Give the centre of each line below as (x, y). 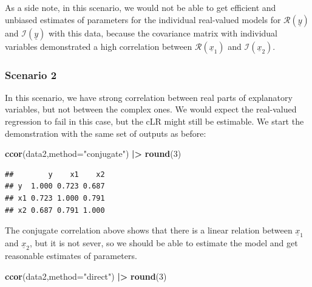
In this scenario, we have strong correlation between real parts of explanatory (149, 97)
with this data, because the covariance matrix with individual (163, 33)
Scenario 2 (31, 74)
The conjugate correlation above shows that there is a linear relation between (149, 230)
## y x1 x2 (55, 174)
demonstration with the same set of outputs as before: (106, 133)
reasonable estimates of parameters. (71, 256)
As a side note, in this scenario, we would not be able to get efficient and (141, 7)
